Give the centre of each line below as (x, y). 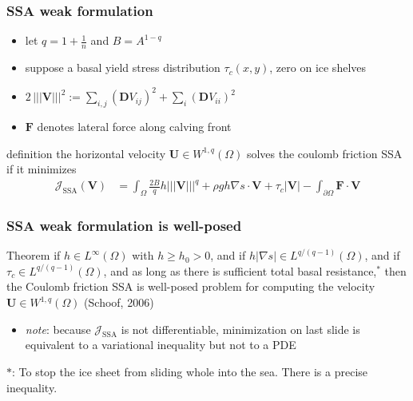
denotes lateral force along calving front (134, 126)
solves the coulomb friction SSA (324, 153)
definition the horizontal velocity (86, 153)
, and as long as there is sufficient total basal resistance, (240, 270)
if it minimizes (42, 169)
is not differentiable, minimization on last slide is (240, 329)
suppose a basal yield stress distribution (123, 67)
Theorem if (34, 255)
